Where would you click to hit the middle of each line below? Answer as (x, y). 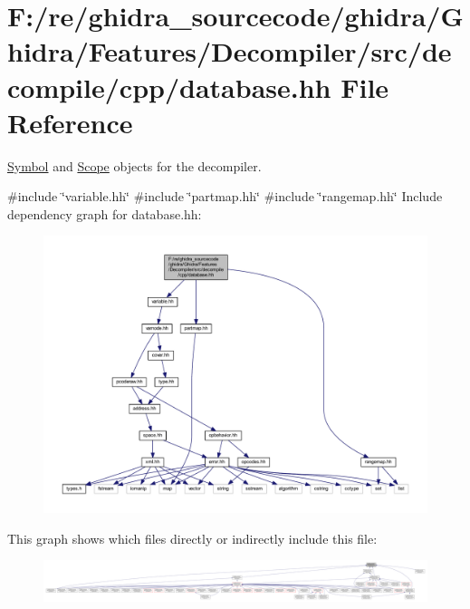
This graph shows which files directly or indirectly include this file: (192, 538)
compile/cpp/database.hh (169, 87)
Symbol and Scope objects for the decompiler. (134, 165)
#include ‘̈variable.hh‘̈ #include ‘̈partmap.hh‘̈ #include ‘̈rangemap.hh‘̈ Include (225, 196)
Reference (70, 122)
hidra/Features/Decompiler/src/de (230, 51)
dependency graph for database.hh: (105, 213)
